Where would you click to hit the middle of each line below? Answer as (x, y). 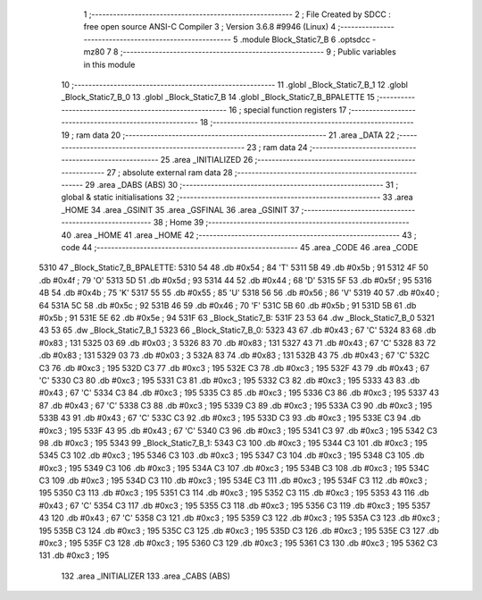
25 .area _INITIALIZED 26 (207, 160)
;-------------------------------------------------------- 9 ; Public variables (258, 52)
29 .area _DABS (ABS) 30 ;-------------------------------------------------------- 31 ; (242, 185)
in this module (109, 64)
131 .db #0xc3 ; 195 (74, 555)
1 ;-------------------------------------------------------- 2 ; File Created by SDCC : (237, 14)
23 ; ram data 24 (277, 147)
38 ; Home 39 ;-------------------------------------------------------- (281, 223)
